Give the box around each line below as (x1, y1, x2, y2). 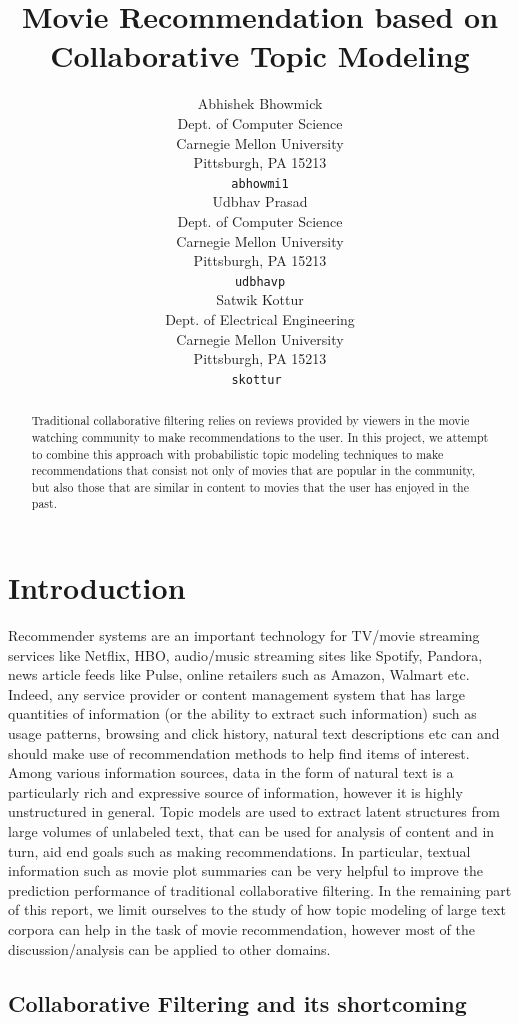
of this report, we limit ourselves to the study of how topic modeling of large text (8, 899, 506, 920)
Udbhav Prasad (212, 191, 308, 212)
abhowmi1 (231, 176, 289, 191)
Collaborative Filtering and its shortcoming (8, 987, 467, 1018)
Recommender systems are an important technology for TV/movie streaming (8, 625, 480, 646)
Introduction (8, 567, 186, 608)
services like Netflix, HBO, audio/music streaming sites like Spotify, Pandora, (8, 644, 483, 665)
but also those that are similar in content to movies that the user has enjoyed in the (31, 478, 469, 495)
